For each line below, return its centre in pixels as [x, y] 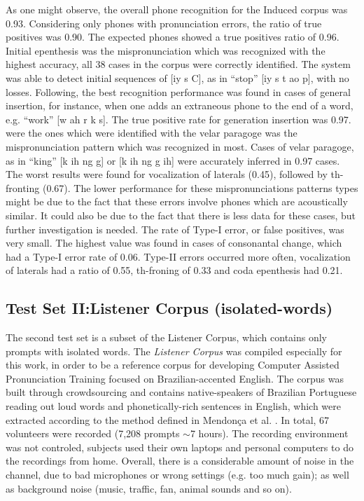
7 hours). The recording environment [269, 433]
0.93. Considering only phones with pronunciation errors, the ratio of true [164, 23]
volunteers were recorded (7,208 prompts [93, 433]
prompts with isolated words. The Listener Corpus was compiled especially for [174, 351]
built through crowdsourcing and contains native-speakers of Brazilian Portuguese [181, 392]
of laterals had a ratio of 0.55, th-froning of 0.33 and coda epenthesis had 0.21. [174, 270]
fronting [23, 187]
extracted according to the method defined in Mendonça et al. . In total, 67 [168, 419]
